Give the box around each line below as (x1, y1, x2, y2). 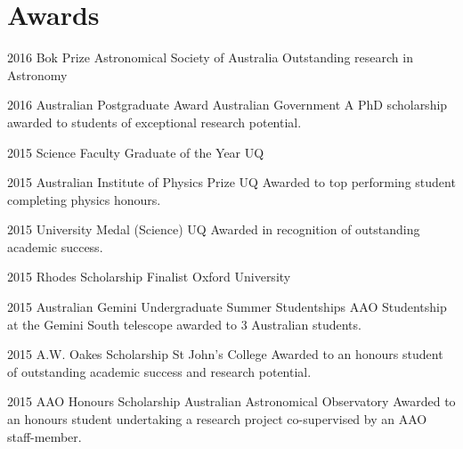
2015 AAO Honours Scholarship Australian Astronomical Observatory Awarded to (7, 392, 456, 411)
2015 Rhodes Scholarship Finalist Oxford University (7, 267, 291, 286)
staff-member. (7, 427, 82, 445)
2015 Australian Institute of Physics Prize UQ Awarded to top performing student (7, 173, 456, 192)
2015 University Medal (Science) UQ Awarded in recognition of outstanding (7, 220, 420, 239)
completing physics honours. (7, 190, 161, 208)
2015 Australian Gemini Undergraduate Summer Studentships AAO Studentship (7, 298, 447, 316)
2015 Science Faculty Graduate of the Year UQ (7, 143, 264, 161)
